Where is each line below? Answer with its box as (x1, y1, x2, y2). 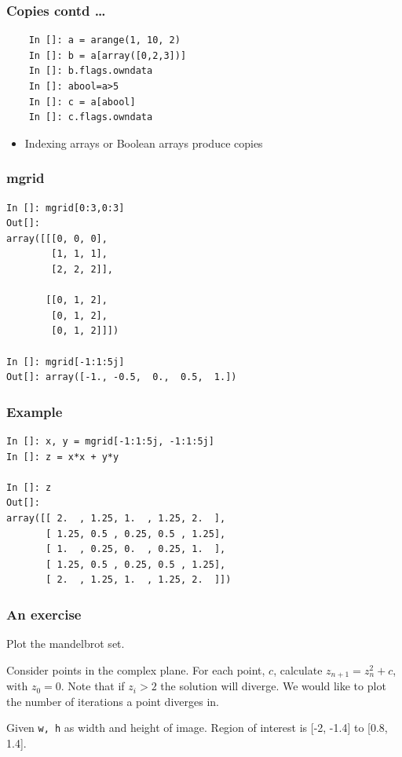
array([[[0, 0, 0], (6, 232, 108, 244)
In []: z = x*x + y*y (6, 451, 119, 463)
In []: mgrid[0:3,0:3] (6, 202, 125, 214)
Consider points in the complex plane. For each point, (6, 661, 265, 678)
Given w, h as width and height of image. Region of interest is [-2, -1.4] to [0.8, (6, 719, 388, 736)
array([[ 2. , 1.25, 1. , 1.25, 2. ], (6, 512, 226, 524)
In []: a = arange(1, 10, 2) (28, 35, 181, 46)
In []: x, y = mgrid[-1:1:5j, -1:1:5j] (6, 435, 214, 447)
